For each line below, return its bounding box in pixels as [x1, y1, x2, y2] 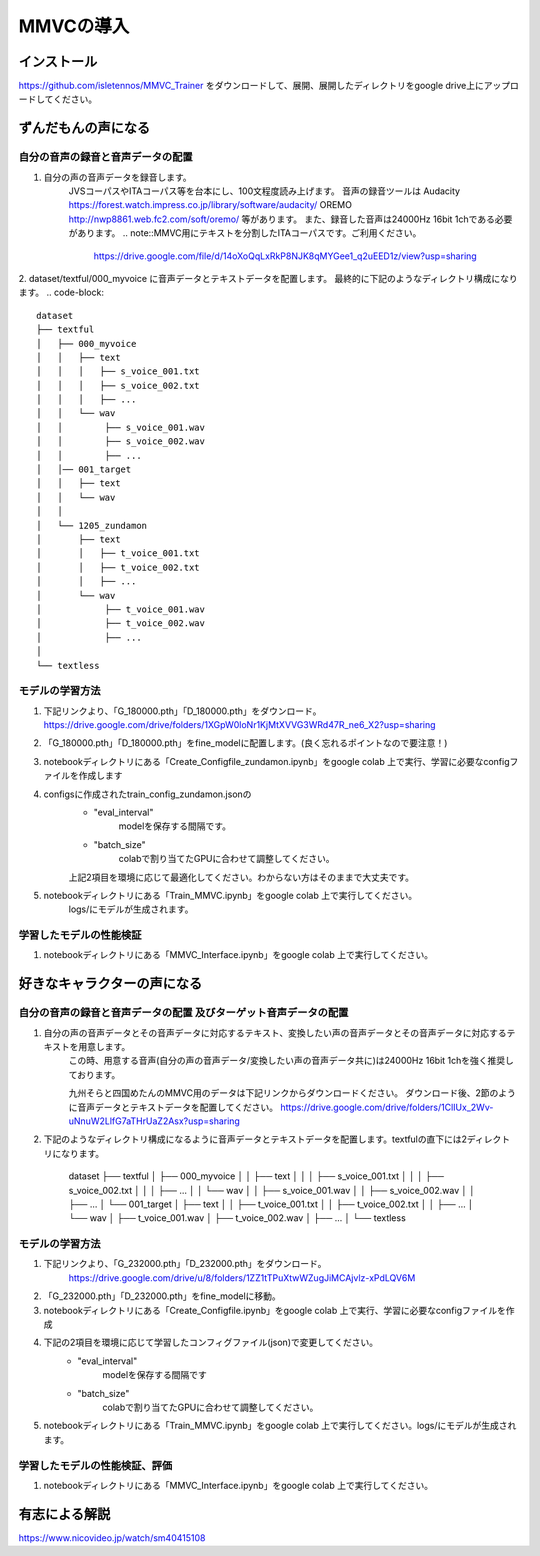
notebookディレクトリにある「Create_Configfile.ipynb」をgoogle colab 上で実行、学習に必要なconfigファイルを [43, 1304, 507, 1316]
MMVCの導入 [18, 15, 130, 37]
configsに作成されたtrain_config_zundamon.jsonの [43, 788, 252, 800]
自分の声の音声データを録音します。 [43, 171, 192, 183]
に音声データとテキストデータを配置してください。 [68, 1101, 279, 1113]
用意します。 [78, 1041, 131, 1053]
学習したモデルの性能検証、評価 [18, 1458, 173, 1472]
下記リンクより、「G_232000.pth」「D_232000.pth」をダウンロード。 [43, 1258, 327, 1270]
